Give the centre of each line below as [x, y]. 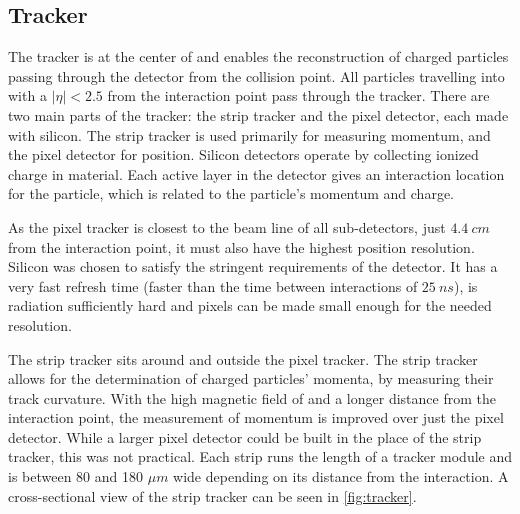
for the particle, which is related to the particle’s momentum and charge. [231, 193]
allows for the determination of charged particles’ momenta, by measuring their [251, 378]
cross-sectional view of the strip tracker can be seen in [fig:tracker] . [212, 495]
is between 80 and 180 [76, 476]
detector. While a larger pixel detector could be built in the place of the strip [245, 436]
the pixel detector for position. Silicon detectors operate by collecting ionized [243, 154]
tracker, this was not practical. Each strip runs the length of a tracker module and [260, 456]
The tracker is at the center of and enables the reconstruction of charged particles [258, 56]
